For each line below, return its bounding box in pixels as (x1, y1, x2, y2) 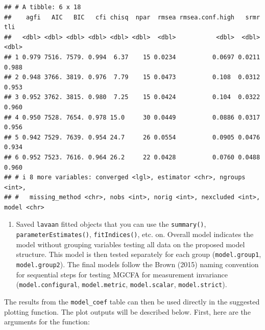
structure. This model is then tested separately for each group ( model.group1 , (16, 249, 261, 260)
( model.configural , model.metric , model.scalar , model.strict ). (16, 279, 227, 290)
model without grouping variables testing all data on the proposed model (16, 239, 245, 249)
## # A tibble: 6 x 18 (4, 4, 81, 11)
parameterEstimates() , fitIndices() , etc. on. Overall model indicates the (16, 229, 254, 240)
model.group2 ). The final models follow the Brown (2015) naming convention (16, 259, 259, 270)
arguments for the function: (4, 316, 90, 327)
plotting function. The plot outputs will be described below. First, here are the (4, 306, 251, 317)
